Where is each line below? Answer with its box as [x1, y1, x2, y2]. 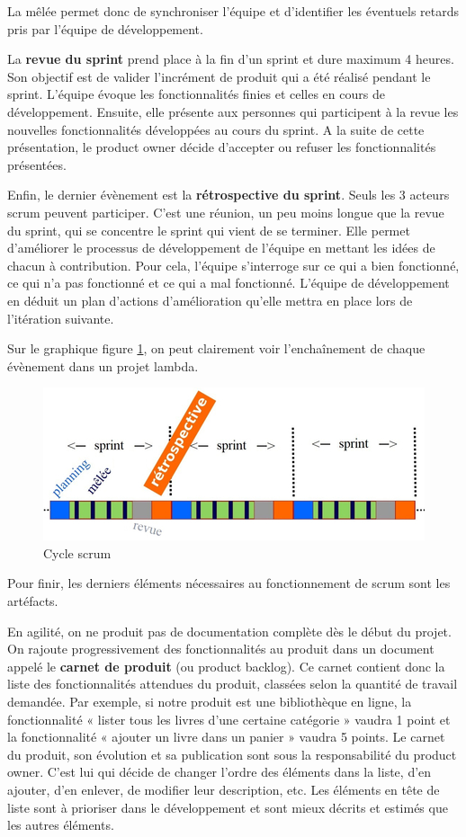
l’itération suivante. [7, 308, 114, 327]
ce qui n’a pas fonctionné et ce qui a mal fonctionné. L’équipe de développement [7, 273, 450, 292]
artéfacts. [7, 592, 58, 610]
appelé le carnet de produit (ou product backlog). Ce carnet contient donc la [7, 656, 445, 675]
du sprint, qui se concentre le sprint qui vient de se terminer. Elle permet [7, 220, 410, 239]
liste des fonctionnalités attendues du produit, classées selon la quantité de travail [7, 674, 458, 693]
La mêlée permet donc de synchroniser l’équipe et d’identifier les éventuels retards [7, 2, 460, 20]
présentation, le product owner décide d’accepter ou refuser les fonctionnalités [7, 138, 436, 156]
